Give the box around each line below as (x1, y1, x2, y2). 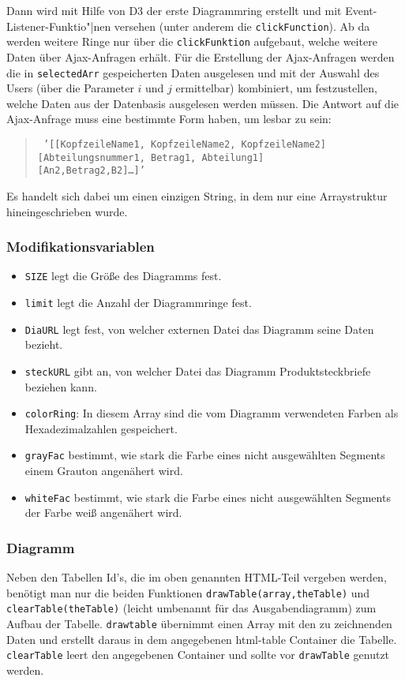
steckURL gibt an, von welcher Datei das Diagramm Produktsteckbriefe (24, 362, 371, 379)
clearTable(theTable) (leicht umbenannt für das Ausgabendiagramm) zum (6, 600, 377, 616)
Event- (345, 2, 377, 18)
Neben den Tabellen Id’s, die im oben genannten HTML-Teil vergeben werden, (6, 569, 387, 586)
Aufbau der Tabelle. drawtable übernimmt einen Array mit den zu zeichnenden (6, 616, 392, 631)
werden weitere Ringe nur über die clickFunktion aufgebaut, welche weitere (6, 33, 377, 50)
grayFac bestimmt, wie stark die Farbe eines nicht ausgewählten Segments (24, 447, 385, 463)
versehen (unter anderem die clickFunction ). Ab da (114, 17, 370, 34)
